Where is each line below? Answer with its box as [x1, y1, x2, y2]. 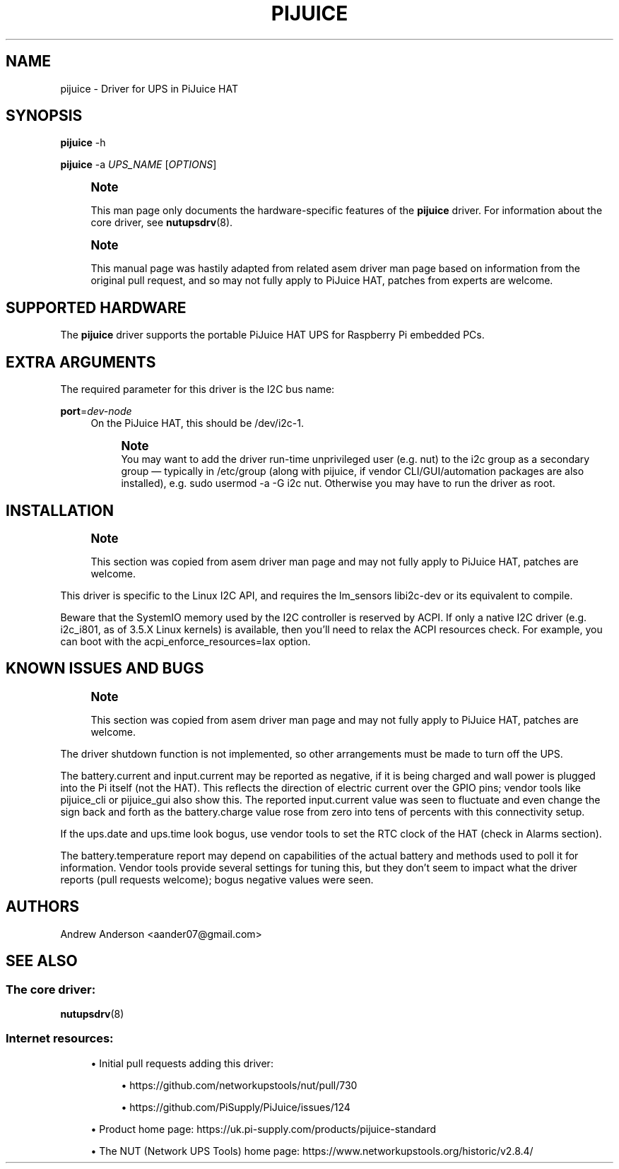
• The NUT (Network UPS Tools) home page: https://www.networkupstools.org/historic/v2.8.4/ [90, 1144, 533, 1157]
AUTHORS [6, 898, 80, 916]
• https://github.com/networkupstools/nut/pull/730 [121, 1079, 358, 1091]
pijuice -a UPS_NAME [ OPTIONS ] [60, 158, 217, 171]
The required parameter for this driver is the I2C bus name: [60, 383, 335, 396]
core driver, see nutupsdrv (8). [90, 216, 233, 229]
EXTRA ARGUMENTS [6, 353, 156, 371]
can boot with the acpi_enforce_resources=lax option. [60, 635, 311, 647]
